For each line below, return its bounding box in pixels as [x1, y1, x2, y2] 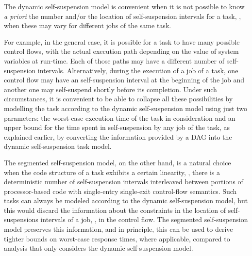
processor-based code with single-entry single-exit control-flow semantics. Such [4, 186, 237, 196]
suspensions [4, 214, 38, 224]
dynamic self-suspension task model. [4, 141, 112, 151]
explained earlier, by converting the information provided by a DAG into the [4, 131, 232, 142]
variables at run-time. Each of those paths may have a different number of [4, 55, 225, 65]
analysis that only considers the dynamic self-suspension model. [4, 243, 193, 253]
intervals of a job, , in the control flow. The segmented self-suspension [40, 214, 248, 224]
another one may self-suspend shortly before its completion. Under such [4, 84, 217, 94]
